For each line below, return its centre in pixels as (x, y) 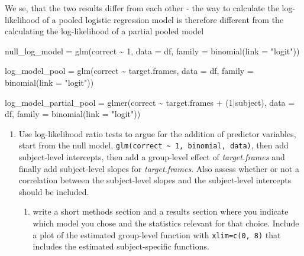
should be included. (54, 191)
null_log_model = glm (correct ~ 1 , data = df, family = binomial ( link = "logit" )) (152, 51)
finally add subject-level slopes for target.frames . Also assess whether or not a (159, 168)
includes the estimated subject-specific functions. (121, 246)
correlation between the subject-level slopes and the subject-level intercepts (155, 180)
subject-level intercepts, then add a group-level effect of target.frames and (152, 157)
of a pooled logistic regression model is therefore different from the (163, 19)
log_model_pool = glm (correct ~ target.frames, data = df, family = (129, 71)
